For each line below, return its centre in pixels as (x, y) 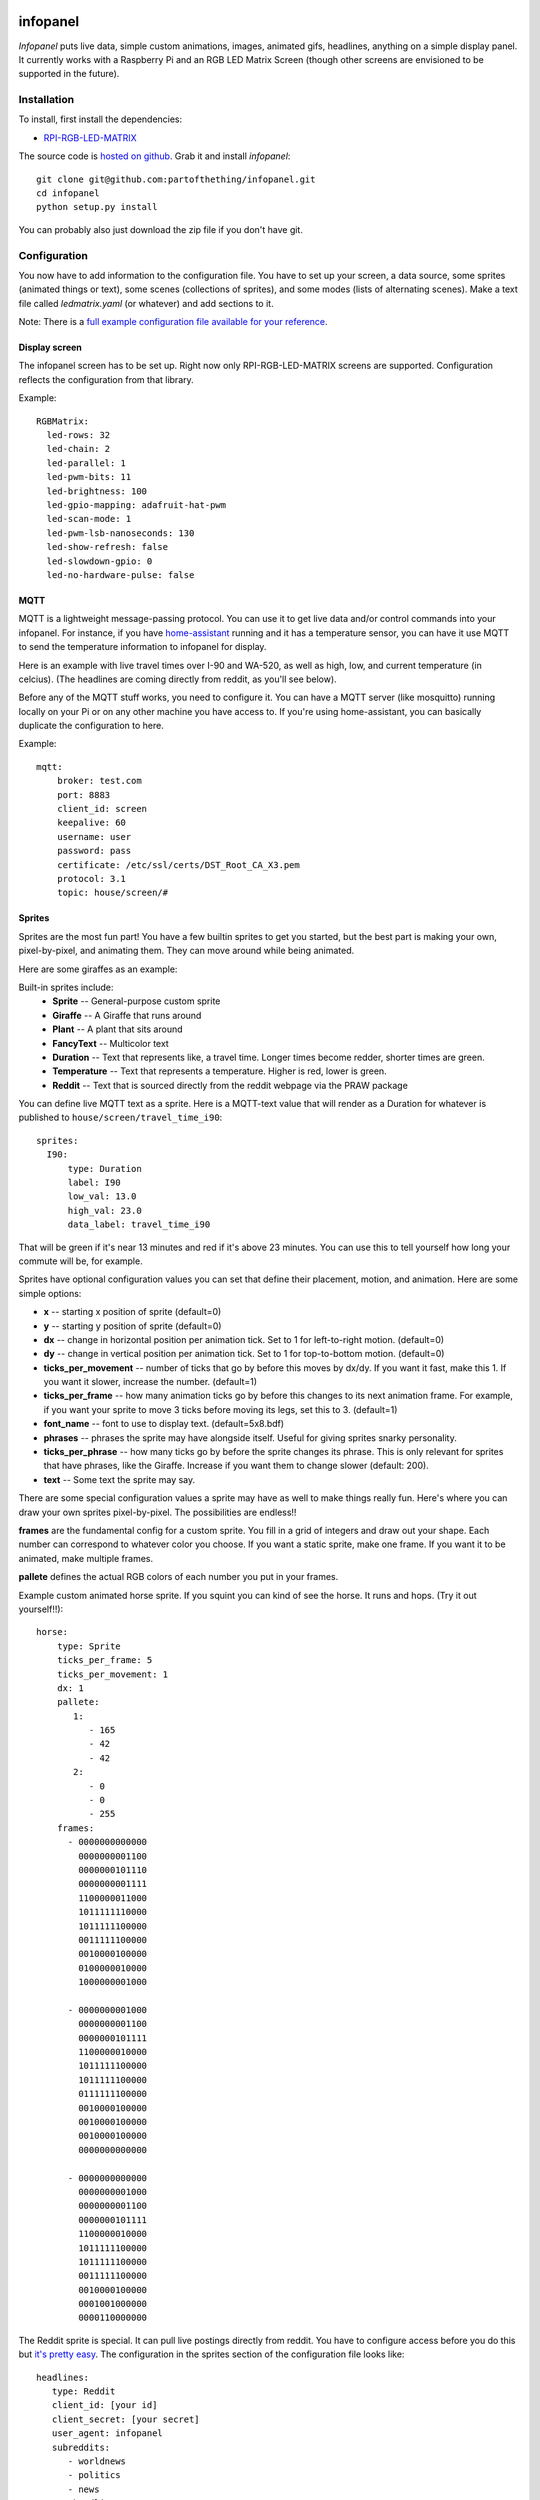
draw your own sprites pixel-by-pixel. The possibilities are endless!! (157, 1512)
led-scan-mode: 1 (89, 519)
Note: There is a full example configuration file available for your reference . (173, 322)
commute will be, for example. (81, 1261)
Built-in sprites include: (66, 987)
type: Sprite (88, 1646)
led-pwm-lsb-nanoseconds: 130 (120, 533)
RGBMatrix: (63, 421)
